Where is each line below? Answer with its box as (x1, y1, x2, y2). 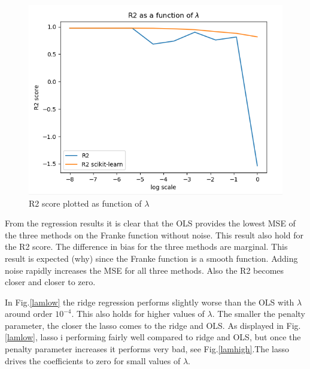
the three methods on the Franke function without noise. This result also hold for (5, 228, 303, 241)
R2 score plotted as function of (29, 196, 142, 209)
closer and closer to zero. (5, 276, 96, 288)
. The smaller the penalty (212, 307, 306, 320)
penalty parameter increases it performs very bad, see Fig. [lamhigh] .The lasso (5, 343, 289, 355)
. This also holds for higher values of (71, 307, 205, 320)
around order (5, 307, 53, 320)
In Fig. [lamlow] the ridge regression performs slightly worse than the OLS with (5, 295, 294, 308)
